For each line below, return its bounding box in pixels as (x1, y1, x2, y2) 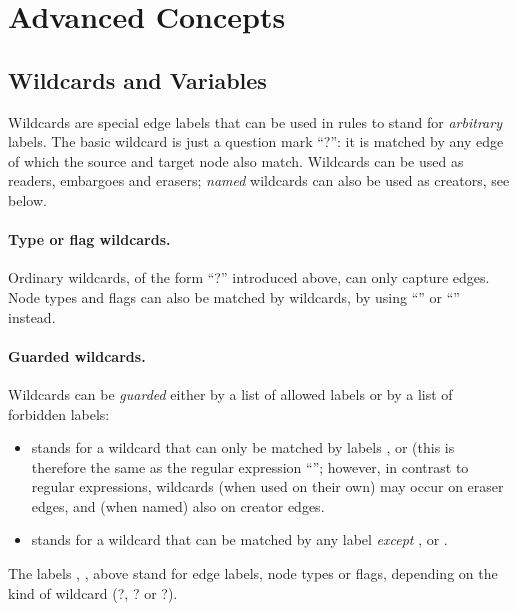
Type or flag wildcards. (8, 229, 171, 250)
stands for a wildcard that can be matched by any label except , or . (31, 529, 448, 550)
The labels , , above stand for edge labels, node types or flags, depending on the (8, 563, 498, 584)
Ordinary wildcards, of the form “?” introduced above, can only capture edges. (8, 267, 490, 288)
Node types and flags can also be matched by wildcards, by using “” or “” (8, 286, 460, 307)
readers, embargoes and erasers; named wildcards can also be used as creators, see (8, 170, 510, 191)
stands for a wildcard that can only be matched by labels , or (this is (31, 437, 455, 458)
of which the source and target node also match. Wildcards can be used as (8, 150, 464, 171)
